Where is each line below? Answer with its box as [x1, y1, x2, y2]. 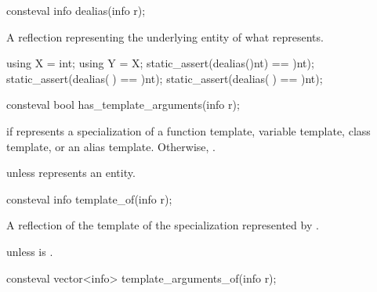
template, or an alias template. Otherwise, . [6, 138, 216, 154]
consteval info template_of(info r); [6, 190, 172, 207]
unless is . [6, 243, 53, 259]
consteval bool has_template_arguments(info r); [6, 96, 240, 113]
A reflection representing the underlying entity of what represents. [6, 28, 324, 45]
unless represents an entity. [6, 164, 136, 181]
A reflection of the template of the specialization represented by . [6, 217, 319, 233]
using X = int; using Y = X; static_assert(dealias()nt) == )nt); [6, 55, 314, 71]
